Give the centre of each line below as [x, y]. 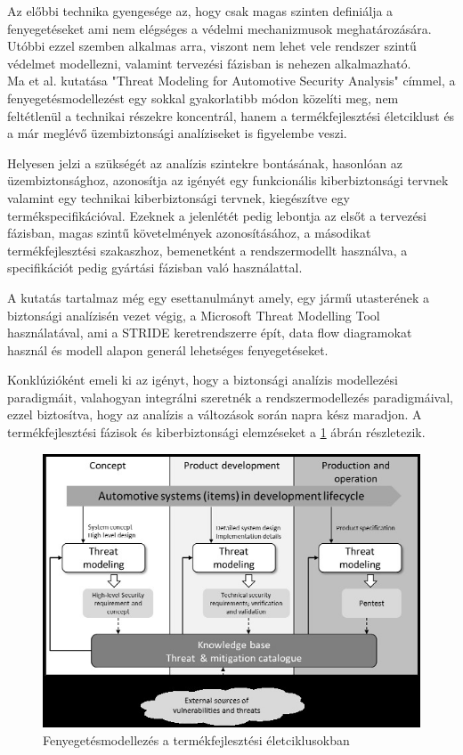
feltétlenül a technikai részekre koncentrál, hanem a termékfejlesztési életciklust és [231, 115]
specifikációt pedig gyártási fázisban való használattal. [155, 268]
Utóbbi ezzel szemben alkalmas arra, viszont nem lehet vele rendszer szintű [212, 46]
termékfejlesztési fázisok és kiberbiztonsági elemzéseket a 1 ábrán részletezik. [216, 432]
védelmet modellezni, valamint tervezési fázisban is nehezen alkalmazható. [209, 63]
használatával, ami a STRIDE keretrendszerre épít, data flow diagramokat [210, 333]
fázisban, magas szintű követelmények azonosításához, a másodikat [189, 233]
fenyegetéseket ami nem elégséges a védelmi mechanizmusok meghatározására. [219, 28]
